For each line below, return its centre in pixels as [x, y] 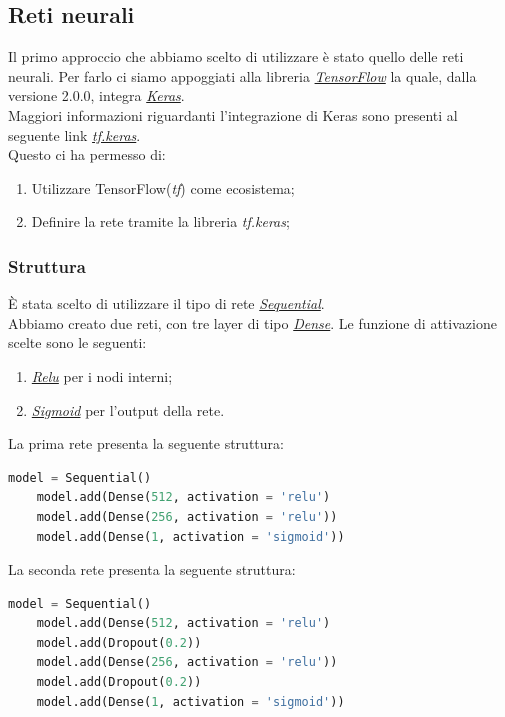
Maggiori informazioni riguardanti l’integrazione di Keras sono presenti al [233, 114]
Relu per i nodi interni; [102, 375]
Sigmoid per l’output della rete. [128, 409]
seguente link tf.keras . [74, 134]
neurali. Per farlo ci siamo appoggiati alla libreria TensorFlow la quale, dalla [242, 75]
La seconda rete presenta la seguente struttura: [152, 569]
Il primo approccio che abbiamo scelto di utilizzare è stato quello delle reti [236, 56]
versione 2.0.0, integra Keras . [96, 95]
